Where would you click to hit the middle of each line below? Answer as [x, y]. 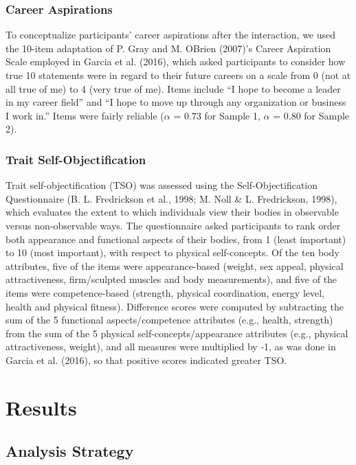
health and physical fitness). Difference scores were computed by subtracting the [175, 306]
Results [41, 407]
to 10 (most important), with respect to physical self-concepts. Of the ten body [173, 252]
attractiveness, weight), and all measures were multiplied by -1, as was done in [171, 347]
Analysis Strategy [70, 451]
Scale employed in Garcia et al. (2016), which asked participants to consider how [176, 61]
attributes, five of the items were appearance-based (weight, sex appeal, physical [175, 265]
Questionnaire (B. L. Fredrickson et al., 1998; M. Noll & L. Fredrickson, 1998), [171, 198]
